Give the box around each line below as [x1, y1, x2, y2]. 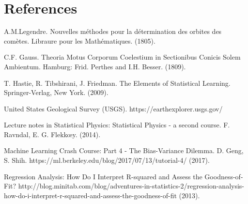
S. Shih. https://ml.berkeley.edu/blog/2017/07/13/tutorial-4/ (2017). [4, 155, 210, 165]
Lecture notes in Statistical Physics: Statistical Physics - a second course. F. [4, 120, 230, 130]
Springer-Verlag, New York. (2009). [4, 87, 108, 97]
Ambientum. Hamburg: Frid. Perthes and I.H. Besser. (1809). [4, 61, 186, 71]
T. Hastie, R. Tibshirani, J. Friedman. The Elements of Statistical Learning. [4, 78, 231, 88]
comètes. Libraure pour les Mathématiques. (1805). [4, 35, 155, 46]
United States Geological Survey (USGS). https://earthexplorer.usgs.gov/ [4, 103, 223, 113]
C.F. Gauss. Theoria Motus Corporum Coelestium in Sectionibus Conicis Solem [4, 52, 241, 62]
